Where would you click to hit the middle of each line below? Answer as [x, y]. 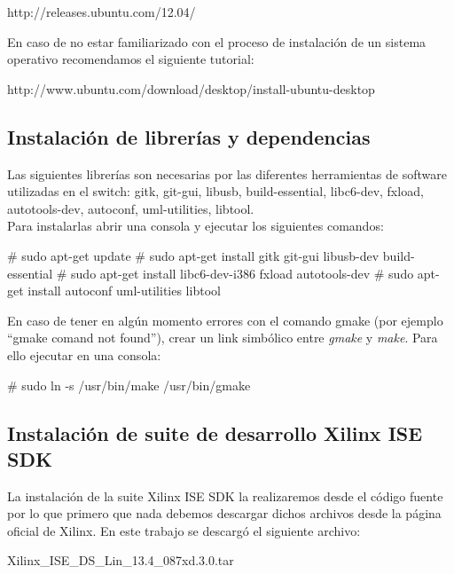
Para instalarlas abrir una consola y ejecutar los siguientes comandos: [196, 226]
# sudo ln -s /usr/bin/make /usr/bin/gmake [129, 385]
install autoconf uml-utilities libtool [124, 291]
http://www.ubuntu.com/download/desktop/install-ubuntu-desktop [191, 88]
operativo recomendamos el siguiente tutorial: [131, 59]
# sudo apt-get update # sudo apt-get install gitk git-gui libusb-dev [193, 255]
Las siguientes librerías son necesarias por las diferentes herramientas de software [227, 173]
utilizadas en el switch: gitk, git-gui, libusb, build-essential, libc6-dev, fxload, [215, 191]
